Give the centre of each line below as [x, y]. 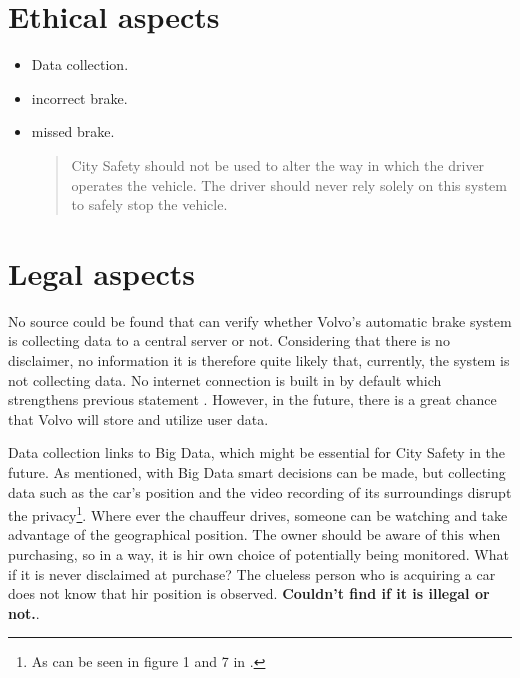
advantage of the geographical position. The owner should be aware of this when [254, 534]
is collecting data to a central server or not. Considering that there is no [229, 340]
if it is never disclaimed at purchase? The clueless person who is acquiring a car [252, 573]
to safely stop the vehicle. [149, 204]
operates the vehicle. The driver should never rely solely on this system [289, 184]
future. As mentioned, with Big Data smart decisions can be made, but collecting [257, 471]
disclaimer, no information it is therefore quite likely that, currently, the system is [259, 360]
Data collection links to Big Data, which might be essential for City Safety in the [257, 452]
